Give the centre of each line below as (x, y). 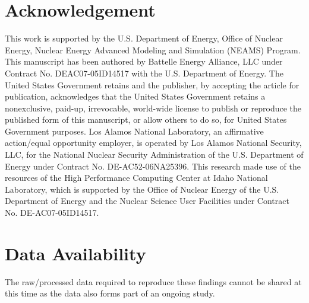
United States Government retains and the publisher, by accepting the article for (152, 84)
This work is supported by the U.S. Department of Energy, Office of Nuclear (144, 38)
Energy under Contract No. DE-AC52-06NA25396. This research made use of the (153, 166)
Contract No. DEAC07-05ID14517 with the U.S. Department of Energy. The (144, 73)
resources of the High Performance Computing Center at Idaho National (136, 178)
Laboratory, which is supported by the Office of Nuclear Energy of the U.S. (142, 189)
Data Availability (75, 253)
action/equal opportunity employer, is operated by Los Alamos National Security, (153, 143)
